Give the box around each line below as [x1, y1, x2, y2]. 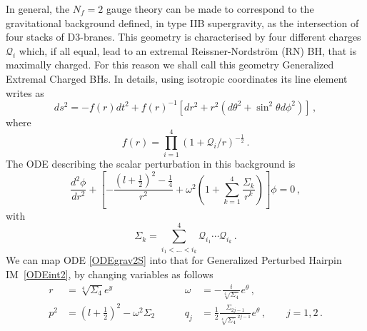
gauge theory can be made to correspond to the [106, 1, 314, 16]
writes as [6, 85, 44, 100]
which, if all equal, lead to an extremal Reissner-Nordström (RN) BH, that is [19, 43, 357, 58]
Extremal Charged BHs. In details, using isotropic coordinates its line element [6, 71, 348, 86]
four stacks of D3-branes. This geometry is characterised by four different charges [6, 29, 361, 44]
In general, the [6, 1, 70, 16]
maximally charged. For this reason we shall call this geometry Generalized [6, 57, 334, 72]
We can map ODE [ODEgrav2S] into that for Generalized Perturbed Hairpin [6, 252, 342, 267]
